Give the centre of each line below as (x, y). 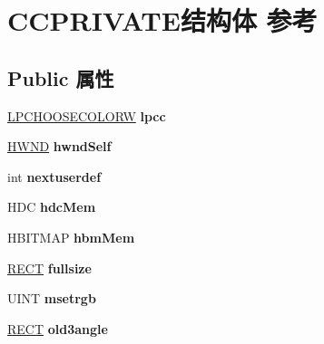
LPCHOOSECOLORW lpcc (87, 115)
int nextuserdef (54, 176)
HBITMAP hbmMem (71, 237)
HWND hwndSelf (59, 146)
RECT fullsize (49, 268)
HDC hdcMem (52, 207)
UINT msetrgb (52, 298)
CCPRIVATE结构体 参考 (162, 20)
